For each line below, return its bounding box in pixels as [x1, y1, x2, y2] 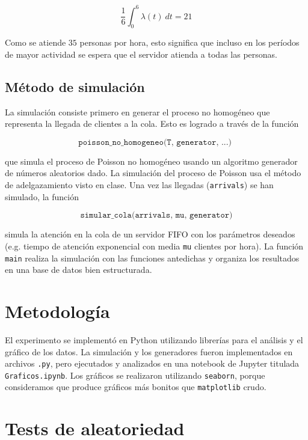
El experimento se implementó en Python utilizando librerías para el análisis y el [5, 333, 303, 346]
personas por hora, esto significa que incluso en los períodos [79, 36, 300, 49]
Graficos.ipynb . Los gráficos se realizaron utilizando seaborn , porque [5, 368, 265, 381]
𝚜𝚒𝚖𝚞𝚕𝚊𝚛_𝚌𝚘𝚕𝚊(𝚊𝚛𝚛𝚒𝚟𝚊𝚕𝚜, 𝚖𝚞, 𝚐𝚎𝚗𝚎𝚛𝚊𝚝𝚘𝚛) [80, 211, 233, 220]
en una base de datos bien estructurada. [5, 263, 152, 276]
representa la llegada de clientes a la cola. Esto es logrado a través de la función [5, 117, 299, 130]
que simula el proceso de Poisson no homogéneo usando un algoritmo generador [5, 154, 298, 167]
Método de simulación [5, 77, 145, 96]
